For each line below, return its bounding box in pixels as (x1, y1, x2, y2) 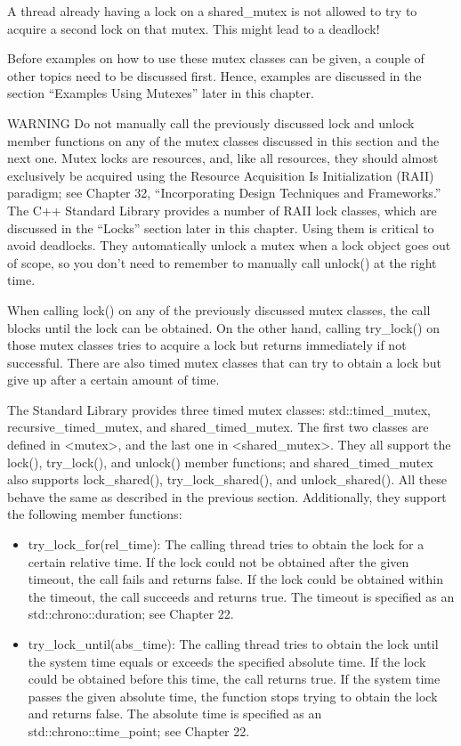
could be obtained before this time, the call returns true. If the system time (28, 669, 441, 688)
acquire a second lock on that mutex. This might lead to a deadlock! (7, 19, 380, 37)
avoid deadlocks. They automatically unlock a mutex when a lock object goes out (7, 236, 451, 255)
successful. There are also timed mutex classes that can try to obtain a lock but (7, 353, 441, 371)
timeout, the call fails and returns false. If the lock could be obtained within (28, 570, 444, 588)
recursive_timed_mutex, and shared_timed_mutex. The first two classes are (7, 418, 429, 436)
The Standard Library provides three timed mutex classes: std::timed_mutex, (7, 400, 431, 418)
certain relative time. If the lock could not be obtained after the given (28, 552, 409, 571)
